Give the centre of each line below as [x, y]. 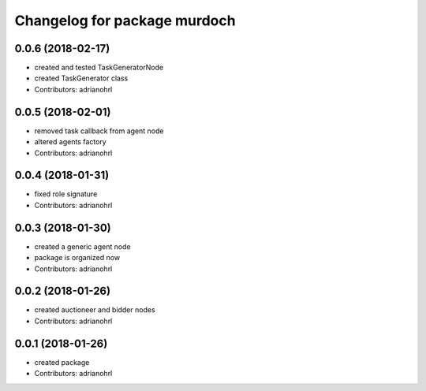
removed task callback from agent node [99, 131]
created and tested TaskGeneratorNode [99, 68]
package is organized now [77, 258]
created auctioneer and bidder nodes [95, 310]
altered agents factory [70, 142]
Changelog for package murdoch [125, 20]
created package [62, 362]
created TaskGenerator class [81, 78]
